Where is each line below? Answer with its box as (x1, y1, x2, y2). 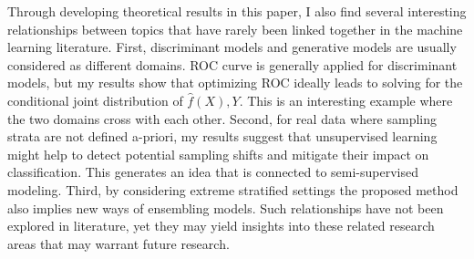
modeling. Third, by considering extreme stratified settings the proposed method (7, 180, 459, 199)
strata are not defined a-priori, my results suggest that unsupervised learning (7, 127, 438, 146)
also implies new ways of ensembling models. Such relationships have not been (7, 198, 444, 217)
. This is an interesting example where (239, 90, 453, 109)
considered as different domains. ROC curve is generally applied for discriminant (7, 55, 458, 74)
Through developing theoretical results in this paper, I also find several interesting (7, 2, 467, 20)
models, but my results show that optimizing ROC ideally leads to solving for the (7, 73, 463, 92)
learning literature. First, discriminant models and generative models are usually (7, 37, 457, 57)
